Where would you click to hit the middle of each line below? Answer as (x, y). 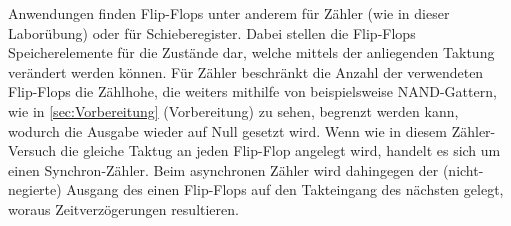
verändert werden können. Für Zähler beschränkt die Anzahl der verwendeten (246, 71)
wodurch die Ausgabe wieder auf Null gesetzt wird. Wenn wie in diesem (227, 130)
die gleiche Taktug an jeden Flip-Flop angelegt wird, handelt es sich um (280, 150)
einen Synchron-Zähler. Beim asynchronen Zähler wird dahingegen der (223, 169)
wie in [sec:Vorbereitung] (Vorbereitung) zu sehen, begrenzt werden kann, (233, 110)
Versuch (32, 150)
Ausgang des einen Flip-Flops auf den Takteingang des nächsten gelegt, (285, 189)
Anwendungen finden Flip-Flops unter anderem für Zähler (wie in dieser (229, 13)
